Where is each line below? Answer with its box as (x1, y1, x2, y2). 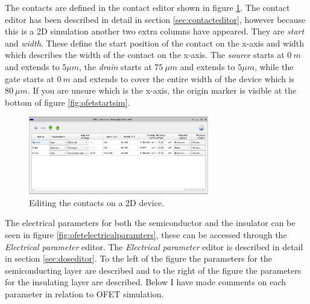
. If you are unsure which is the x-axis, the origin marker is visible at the (27, 84, 297, 97)
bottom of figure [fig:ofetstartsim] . (5, 95, 130, 108)
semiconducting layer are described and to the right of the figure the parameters (5, 264, 302, 276)
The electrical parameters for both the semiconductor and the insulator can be (5, 216, 296, 229)
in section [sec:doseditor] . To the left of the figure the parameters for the (5, 252, 273, 265)
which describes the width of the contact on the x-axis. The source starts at (5, 48, 285, 61)
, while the (254, 60, 294, 73)
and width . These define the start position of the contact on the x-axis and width (5, 36, 305, 49)
